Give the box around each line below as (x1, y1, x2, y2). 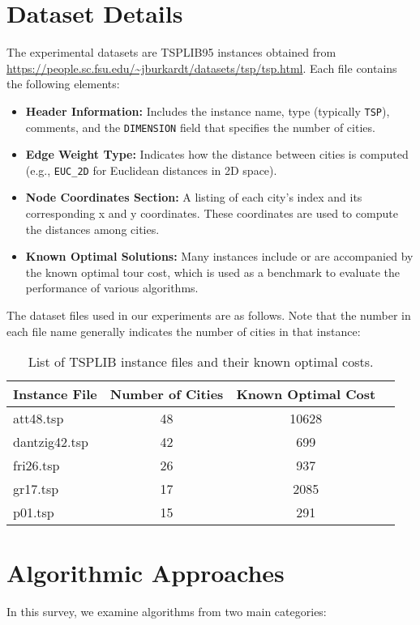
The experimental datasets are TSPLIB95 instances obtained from (6, 44, 336, 61)
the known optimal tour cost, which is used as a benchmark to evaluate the (25, 263, 400, 280)
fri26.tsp (13, 456, 60, 475)
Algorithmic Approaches (6, 556, 285, 589)
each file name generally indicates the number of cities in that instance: (6, 322, 361, 339)
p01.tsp (13, 503, 54, 522)
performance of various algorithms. (25, 279, 199, 296)
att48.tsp (13, 409, 64, 428)
